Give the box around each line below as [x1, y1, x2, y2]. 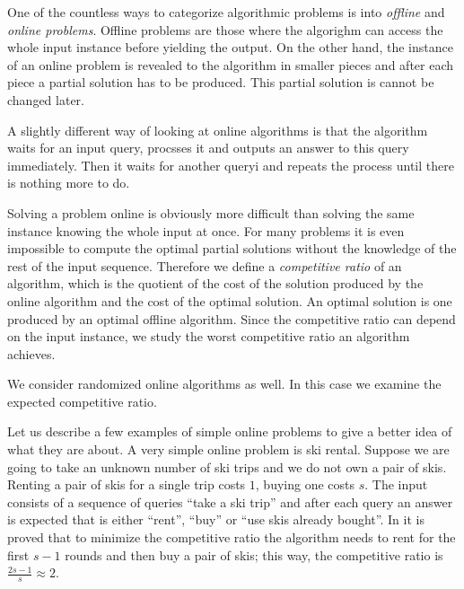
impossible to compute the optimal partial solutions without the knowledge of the [7, 239, 457, 258]
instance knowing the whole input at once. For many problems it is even [7, 221, 405, 240]
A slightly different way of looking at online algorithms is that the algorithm [7, 120, 428, 139]
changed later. [7, 90, 84, 109]
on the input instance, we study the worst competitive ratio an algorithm [7, 327, 410, 346]
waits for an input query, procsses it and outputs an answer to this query [7, 138, 409, 157]
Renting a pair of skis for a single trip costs [7, 475, 246, 494]
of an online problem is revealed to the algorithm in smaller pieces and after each [7, 55, 454, 74]
